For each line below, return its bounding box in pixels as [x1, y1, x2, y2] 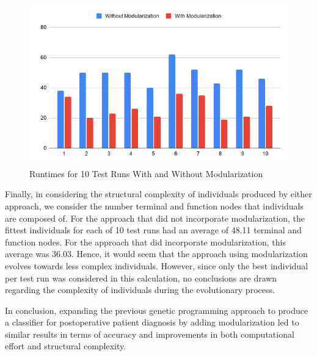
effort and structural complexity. [5, 340, 126, 352]
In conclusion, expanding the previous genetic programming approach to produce [5, 303, 308, 316]
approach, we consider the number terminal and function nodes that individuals [5, 199, 304, 212]
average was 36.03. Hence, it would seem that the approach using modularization [5, 247, 308, 260]
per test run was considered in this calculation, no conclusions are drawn [5, 271, 277, 284]
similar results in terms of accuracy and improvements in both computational [5, 327, 294, 340]
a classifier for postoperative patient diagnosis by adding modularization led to [5, 316, 299, 329]
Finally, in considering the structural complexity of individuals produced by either [5, 187, 312, 200]
